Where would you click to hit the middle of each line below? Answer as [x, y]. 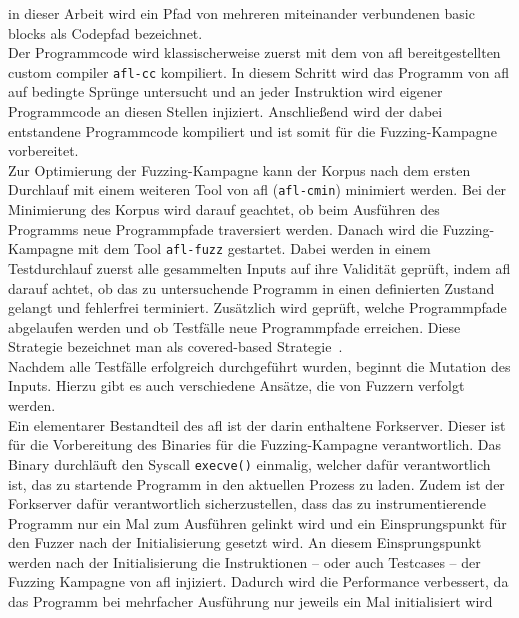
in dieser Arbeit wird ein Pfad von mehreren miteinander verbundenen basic [241, 13]
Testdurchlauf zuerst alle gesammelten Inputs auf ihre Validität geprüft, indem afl [259, 267]
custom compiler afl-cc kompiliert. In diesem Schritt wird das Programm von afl [258, 71]
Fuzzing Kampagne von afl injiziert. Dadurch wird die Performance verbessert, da [258, 581]
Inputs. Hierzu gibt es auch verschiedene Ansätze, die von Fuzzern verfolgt [236, 385]
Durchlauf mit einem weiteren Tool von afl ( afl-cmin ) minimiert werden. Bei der [257, 189]
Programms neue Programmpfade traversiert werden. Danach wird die [223, 228]
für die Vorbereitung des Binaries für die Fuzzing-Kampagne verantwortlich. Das [255, 444]
